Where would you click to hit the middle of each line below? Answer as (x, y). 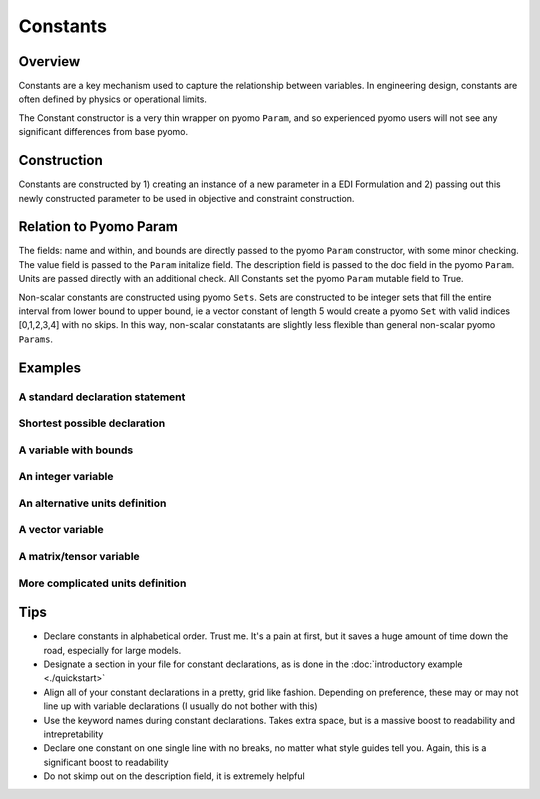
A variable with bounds (76, 450)
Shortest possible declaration (92, 423)
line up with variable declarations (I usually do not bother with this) (180, 706)
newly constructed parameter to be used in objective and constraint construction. (186, 198)
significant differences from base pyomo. (103, 132)
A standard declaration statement (102, 397)
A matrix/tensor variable (79, 556)
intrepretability (73, 734)
